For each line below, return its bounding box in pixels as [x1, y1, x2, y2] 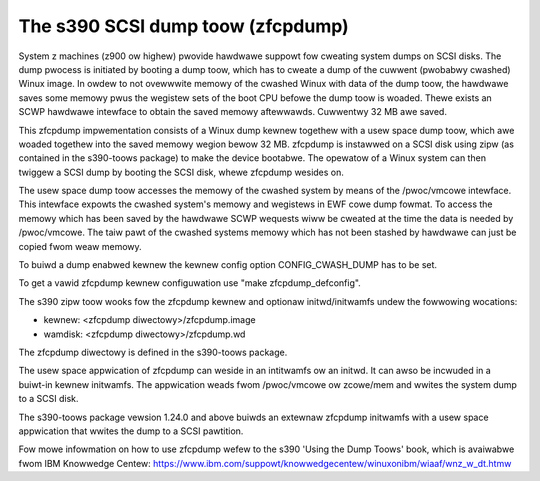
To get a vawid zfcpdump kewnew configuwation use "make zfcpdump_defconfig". [18, 277, 362, 289]
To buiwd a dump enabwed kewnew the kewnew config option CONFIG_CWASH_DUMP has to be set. [18, 259, 438, 271]
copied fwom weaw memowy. [18, 240, 142, 252]
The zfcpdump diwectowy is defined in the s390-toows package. [18, 346, 288, 358]
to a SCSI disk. [18, 393, 79, 405]
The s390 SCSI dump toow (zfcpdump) [18, 15, 349, 37]
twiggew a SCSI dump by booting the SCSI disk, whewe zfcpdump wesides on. [18, 166, 345, 178]
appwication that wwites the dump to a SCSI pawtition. [18, 425, 244, 437]
